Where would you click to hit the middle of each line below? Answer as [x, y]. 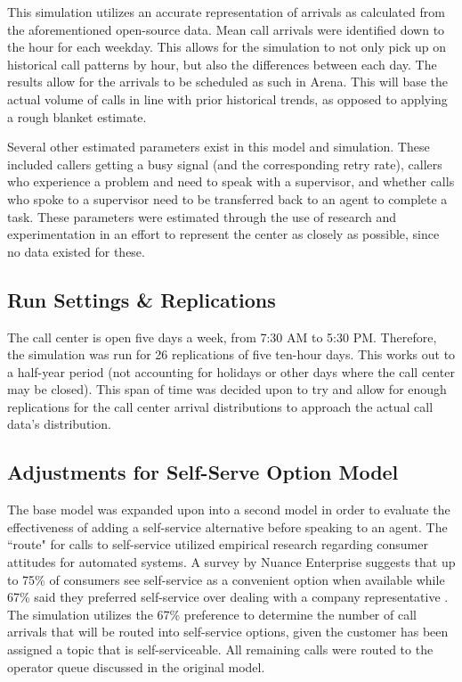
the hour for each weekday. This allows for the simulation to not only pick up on [227, 47]
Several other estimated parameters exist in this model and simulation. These [219, 147]
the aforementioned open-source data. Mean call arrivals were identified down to [226, 29]
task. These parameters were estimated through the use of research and [202, 216]
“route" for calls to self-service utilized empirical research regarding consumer [218, 544]
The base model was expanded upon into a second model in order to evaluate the [229, 509]
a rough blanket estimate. [77, 116]
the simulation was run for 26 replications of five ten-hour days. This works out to [231, 354]
